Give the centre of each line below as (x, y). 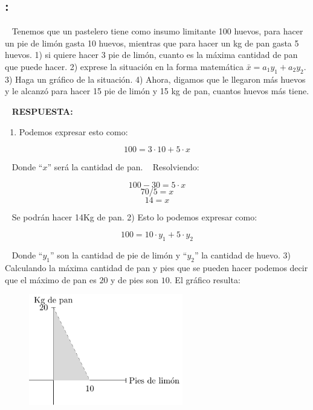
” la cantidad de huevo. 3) (243, 255)
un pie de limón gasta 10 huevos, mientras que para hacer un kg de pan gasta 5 (152, 43)
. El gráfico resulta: (205, 279)
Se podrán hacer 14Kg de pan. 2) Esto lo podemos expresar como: (134, 216)
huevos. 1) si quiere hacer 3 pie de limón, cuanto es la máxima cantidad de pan (151, 55)
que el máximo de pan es (51, 279)
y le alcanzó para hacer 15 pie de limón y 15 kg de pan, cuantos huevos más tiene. (157, 91)
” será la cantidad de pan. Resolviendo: (123, 167)
